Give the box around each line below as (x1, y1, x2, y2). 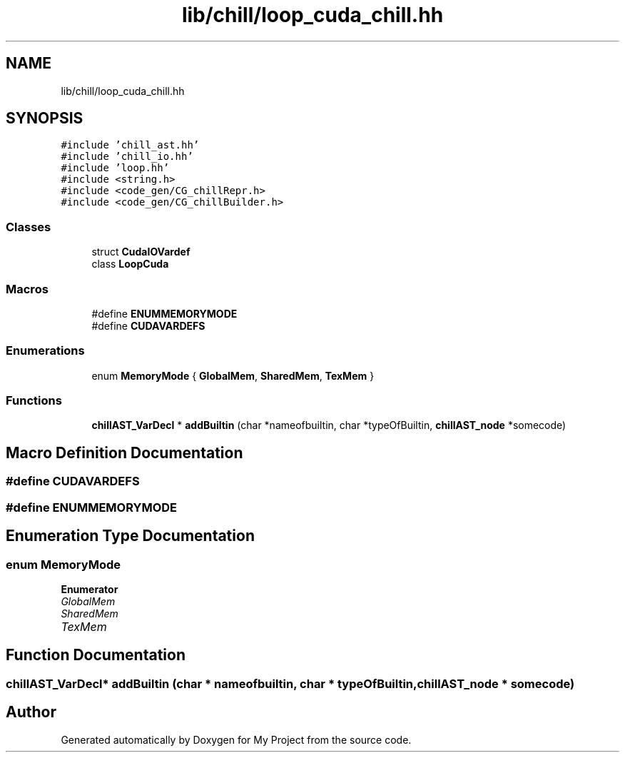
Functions (6, 393, 62, 408)
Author (6, 703, 56, 722)
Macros (6, 281, 49, 296)
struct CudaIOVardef (91, 246, 190, 258)
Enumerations (6, 343, 85, 358)
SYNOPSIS (6, 109, 83, 128)
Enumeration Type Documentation (6, 527, 255, 545)
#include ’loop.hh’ (61, 162, 170, 174)
